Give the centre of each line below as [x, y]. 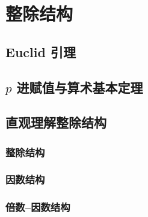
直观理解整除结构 [56, 122]
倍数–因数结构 [38, 207]
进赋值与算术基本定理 [80, 87]
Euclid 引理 [41, 51]
